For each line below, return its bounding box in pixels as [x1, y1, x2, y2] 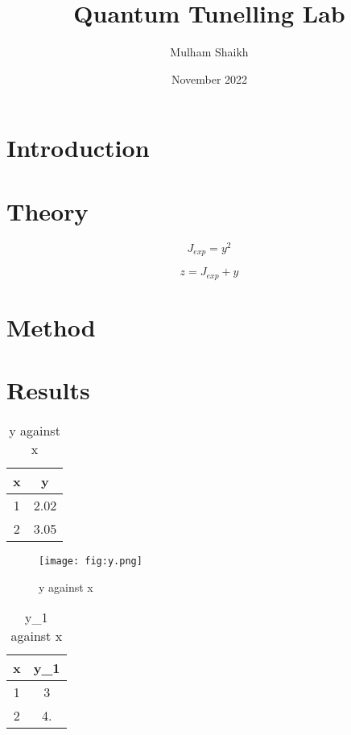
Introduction [6, 131, 150, 164]
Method [6, 310, 96, 343]
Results [6, 374, 90, 407]
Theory [6, 194, 89, 227]
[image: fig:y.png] [39, 555, 142, 568]
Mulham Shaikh [170, 43, 249, 60]
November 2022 [171, 70, 248, 87]
